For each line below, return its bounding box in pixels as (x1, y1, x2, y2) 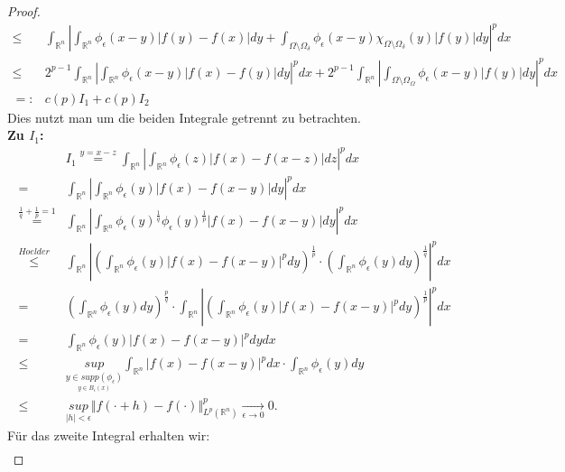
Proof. (7, 2, 41, 20)
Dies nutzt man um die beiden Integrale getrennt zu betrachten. (7, 107, 361, 126)
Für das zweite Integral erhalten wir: (7, 425, 210, 444)
